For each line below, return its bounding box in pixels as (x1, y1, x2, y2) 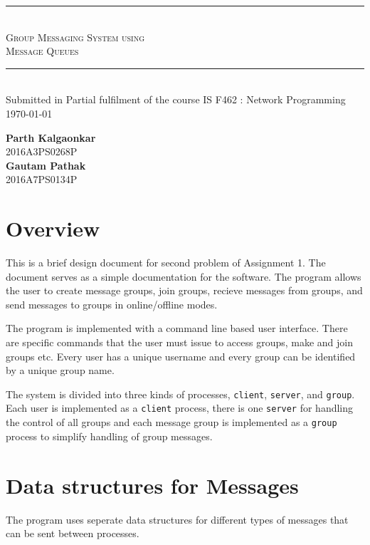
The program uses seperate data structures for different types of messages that (6, 512, 349, 526)
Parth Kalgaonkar (6, 130, 96, 145)
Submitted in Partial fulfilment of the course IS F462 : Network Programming (6, 92, 346, 107)
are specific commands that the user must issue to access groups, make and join (6, 335, 354, 350)
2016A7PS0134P (6, 172, 78, 187)
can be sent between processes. (6, 526, 139, 541)
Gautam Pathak (6, 157, 86, 172)
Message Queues (6, 43, 79, 58)
